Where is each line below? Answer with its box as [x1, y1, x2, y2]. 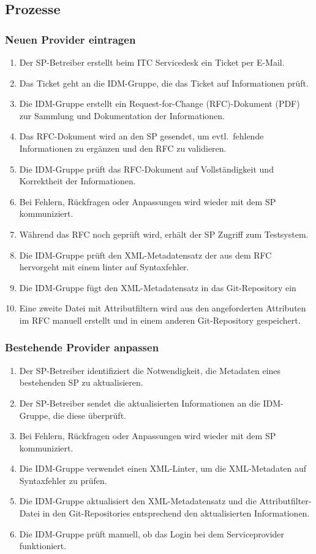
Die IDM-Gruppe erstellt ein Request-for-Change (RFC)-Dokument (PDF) [19, 97, 300, 110]
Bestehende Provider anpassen [5, 340, 159, 355]
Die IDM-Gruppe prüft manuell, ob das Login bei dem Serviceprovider [19, 527, 285, 540]
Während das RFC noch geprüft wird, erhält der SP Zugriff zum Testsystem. [19, 227, 309, 240]
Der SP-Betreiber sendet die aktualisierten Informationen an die [19, 396, 260, 409]
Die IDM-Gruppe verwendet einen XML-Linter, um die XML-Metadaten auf [19, 462, 307, 475]
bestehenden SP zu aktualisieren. [19, 376, 143, 389]
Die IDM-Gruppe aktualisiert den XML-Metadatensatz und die [19, 494, 257, 507]
